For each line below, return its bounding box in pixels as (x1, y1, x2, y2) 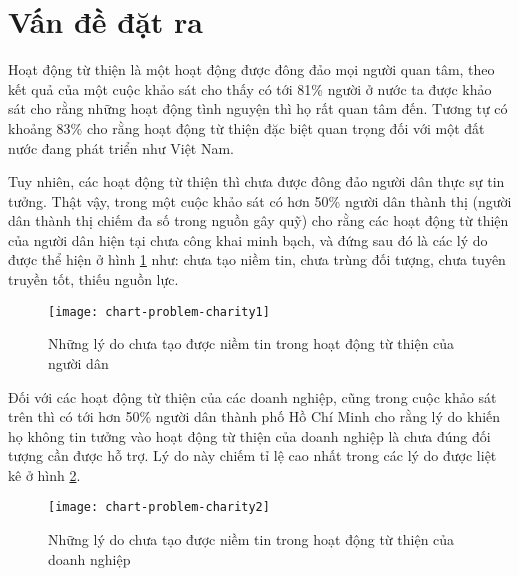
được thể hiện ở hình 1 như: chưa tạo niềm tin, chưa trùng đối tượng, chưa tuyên (8, 249, 506, 270)
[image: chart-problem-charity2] (48, 500, 270, 515)
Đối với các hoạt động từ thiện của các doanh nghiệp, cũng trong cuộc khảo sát (8, 386, 497, 407)
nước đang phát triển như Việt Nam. (8, 137, 235, 158)
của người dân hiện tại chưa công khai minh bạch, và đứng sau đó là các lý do (8, 229, 488, 250)
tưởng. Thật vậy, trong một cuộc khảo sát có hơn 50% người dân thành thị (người (8, 190, 512, 211)
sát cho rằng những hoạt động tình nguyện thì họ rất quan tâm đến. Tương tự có (8, 98, 508, 119)
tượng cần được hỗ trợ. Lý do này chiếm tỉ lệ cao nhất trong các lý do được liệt (8, 445, 497, 466)
